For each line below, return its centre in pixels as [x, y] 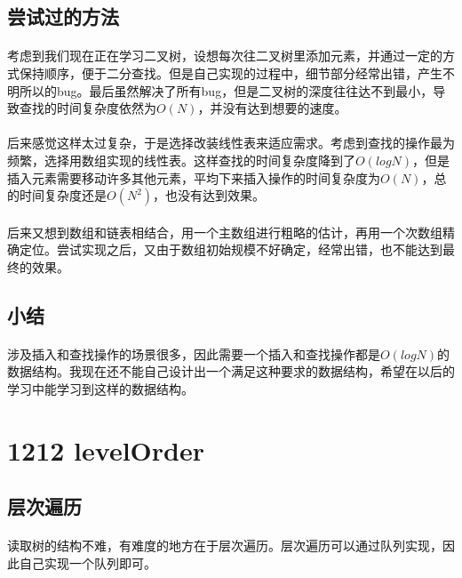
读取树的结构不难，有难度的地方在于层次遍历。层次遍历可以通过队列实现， [225, 546]
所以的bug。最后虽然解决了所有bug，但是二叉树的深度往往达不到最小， [226, 90]
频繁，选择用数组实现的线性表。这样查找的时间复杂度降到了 [181, 160]
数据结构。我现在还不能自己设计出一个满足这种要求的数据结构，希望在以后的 [231, 371]
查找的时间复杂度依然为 [88, 108]
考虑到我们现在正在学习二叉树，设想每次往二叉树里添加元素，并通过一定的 [225, 56]
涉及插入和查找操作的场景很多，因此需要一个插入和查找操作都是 [194, 353]
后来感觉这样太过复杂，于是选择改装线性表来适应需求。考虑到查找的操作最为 [231, 143]
